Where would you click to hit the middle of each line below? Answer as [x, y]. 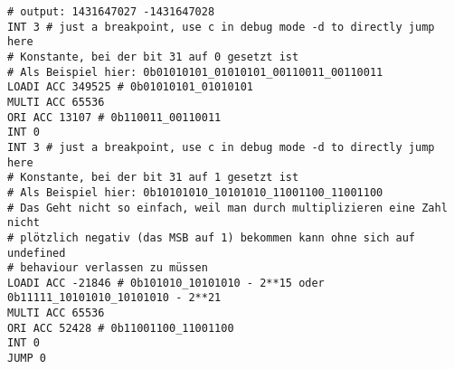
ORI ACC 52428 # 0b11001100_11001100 [121, 328]
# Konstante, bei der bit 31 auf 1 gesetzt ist [153, 178]
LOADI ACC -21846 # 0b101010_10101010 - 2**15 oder [166, 283]
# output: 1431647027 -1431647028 [111, 12]
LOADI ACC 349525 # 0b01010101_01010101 [131, 87]
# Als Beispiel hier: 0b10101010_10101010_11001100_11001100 [195, 192]
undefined [37, 253]
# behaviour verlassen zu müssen [108, 268]
